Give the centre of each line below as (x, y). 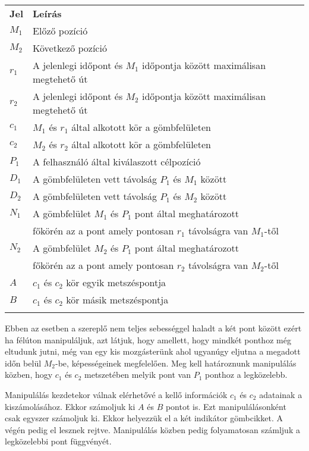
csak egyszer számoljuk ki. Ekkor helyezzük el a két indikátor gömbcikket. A (144, 418)
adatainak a (281, 394)
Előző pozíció (60, 31)
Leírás (47, 13)
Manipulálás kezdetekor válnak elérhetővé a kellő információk (116, 394)
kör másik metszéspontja (117, 300)
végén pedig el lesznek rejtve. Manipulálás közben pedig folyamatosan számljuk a (152, 429)
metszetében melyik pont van (138, 375)
